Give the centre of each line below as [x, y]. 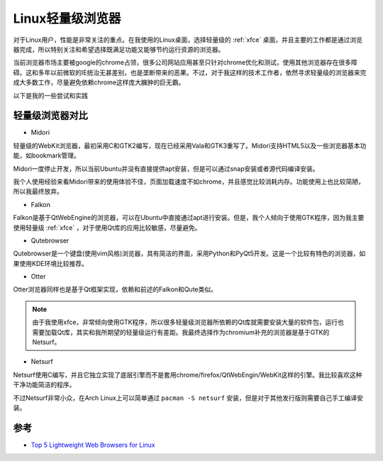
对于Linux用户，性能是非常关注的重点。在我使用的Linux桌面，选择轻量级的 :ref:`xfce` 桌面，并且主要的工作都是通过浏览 [188, 40]
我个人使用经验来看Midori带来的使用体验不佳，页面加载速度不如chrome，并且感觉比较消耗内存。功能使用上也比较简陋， [189, 182]
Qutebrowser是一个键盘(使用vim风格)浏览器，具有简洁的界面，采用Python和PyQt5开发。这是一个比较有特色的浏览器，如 [189, 254]
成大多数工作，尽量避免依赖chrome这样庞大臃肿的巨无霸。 [99, 82]
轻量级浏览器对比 [50, 116]
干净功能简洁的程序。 [44, 385]
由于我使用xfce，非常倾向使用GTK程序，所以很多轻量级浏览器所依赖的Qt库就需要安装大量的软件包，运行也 [188, 322]
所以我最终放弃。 [38, 191]
